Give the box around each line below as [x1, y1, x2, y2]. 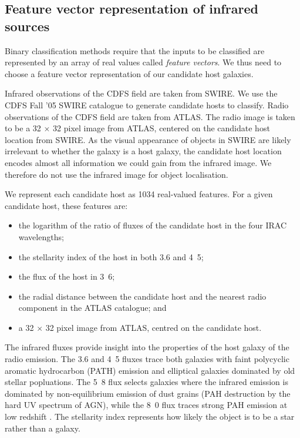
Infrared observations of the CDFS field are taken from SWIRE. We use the [5, 87, 278, 99]
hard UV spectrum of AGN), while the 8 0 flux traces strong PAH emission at [5, 399, 288, 411]
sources [5, 16, 50, 35]
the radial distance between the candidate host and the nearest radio [18, 290, 267, 302]
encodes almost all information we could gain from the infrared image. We [5, 156, 272, 168]
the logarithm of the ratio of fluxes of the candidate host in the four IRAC [18, 219, 287, 231]
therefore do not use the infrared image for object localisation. [5, 168, 228, 180]
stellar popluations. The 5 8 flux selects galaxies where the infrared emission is [5, 376, 288, 388]
